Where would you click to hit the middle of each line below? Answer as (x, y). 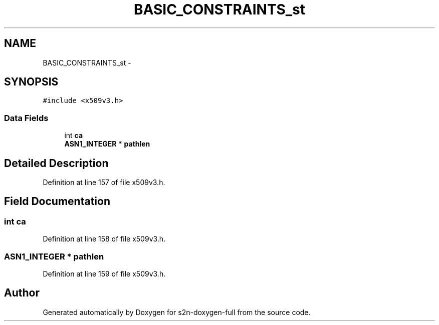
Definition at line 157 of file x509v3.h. (104, 182)
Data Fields (26, 118)
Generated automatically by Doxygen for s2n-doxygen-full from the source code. (177, 312)
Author (22, 293)
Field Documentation (57, 201)
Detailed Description (56, 163)
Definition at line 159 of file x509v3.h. (104, 274)
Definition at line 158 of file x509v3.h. (104, 239)
